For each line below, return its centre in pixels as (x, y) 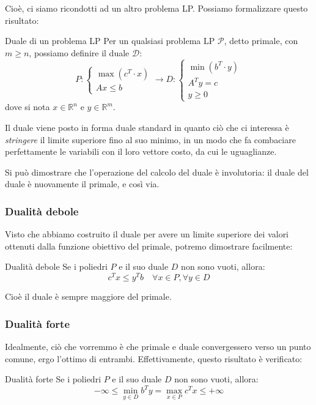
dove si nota (28, 107)
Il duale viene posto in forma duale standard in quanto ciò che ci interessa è (147, 128)
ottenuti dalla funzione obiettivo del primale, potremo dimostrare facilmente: (149, 246)
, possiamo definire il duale (79, 52)
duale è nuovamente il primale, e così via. (82, 184)
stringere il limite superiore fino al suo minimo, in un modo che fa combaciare (150, 139)
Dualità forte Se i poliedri (53, 379)
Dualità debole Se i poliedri (56, 266)
